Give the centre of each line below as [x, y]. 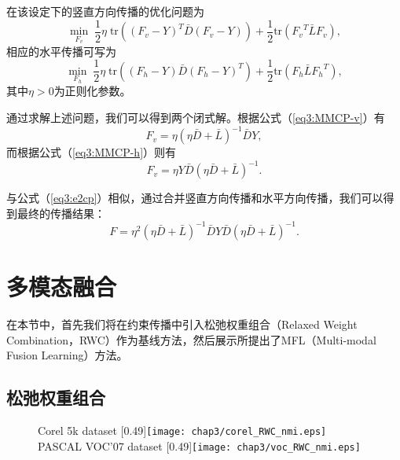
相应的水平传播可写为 [61, 51]
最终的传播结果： [61, 213]
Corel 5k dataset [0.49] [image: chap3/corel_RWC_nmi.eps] [182, 430]
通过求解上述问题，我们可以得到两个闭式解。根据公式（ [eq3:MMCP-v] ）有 [196, 117]
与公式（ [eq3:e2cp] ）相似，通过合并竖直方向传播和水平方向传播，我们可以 [195, 198]
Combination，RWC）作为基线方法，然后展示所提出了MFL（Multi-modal [191, 339]
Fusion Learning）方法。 [67, 355]
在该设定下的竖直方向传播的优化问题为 [105, 11]
